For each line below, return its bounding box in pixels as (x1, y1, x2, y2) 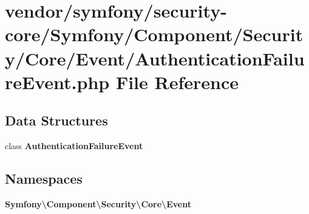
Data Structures (5, 111, 108, 130)
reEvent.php (5, 69, 110, 94)
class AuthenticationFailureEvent (5, 139, 143, 152)
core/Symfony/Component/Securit (5, 22, 304, 47)
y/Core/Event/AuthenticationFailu (5, 45, 305, 70)
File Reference (115, 69, 239, 94)
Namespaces (5, 169, 83, 188)
